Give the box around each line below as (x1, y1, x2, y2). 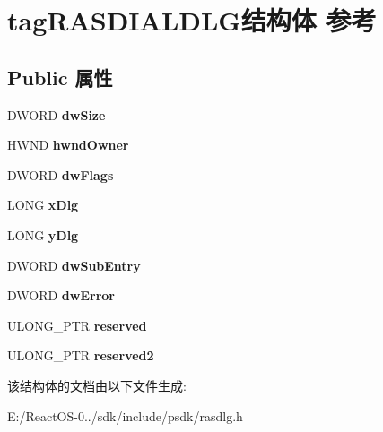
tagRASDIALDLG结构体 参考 (7, 2, 377, 39)
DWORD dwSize (7, 105, 106, 124)
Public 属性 (7, 63, 113, 91)
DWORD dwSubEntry (7, 255, 141, 274)
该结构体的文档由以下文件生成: (7, 376, 187, 394)
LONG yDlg (7, 225, 79, 244)
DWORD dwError (7, 286, 115, 305)
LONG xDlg (7, 195, 79, 214)
